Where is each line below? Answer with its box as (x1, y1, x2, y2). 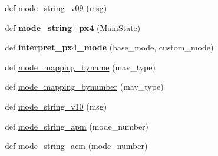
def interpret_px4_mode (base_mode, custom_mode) (5, 41, 214, 53)
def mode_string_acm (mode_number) (5, 140, 148, 152)
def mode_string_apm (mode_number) (5, 120, 149, 132)
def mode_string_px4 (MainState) (5, 21, 141, 33)
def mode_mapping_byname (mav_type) (5, 60, 156, 73)
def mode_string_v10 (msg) (5, 100, 107, 112)
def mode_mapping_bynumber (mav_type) (5, 80, 164, 93)
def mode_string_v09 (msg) (5, 2, 107, 13)
